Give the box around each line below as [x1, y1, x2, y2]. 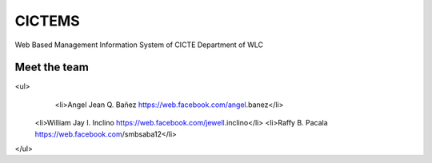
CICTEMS [14, 12, 80, 30]
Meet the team [14, 61, 90, 74]
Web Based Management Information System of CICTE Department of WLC [14, 40, 264, 50]
